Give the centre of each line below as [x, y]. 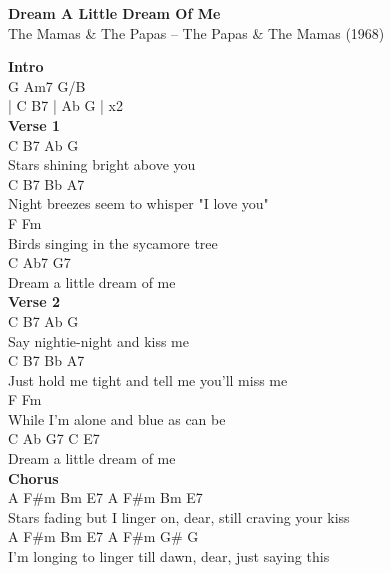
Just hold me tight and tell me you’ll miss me [148, 379]
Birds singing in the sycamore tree [113, 242]
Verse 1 [34, 124]
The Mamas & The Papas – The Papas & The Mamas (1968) [196, 32]
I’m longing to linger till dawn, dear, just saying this [169, 556]
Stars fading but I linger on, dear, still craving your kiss [179, 516]
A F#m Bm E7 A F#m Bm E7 [105, 497]
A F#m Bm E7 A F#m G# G [103, 536]
